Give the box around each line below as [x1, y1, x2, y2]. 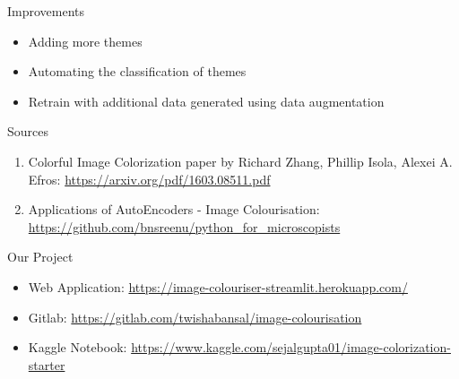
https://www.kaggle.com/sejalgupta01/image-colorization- [131, 338, 451, 357]
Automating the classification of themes [28, 62, 247, 81]
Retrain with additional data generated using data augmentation [28, 91, 385, 110]
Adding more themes [28, 31, 143, 50]
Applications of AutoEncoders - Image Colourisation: [28, 200, 320, 219]
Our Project [7, 247, 74, 266]
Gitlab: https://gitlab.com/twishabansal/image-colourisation [28, 307, 362, 326]
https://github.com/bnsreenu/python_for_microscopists [28, 217, 341, 236]
